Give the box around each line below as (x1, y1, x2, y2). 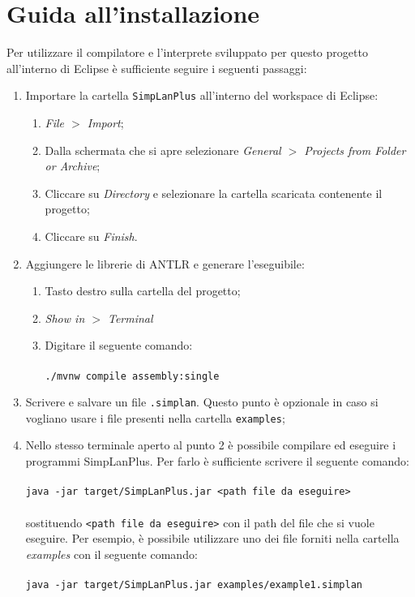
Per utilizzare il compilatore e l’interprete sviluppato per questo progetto (6, 44, 368, 61)
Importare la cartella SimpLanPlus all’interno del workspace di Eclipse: (25, 87, 379, 104)
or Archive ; (45, 157, 101, 174)
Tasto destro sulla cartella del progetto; (45, 282, 241, 299)
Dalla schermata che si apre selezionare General (45, 141, 281, 158)
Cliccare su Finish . (45, 227, 138, 244)
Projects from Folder (304, 141, 406, 158)
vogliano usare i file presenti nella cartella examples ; (25, 409, 285, 426)
